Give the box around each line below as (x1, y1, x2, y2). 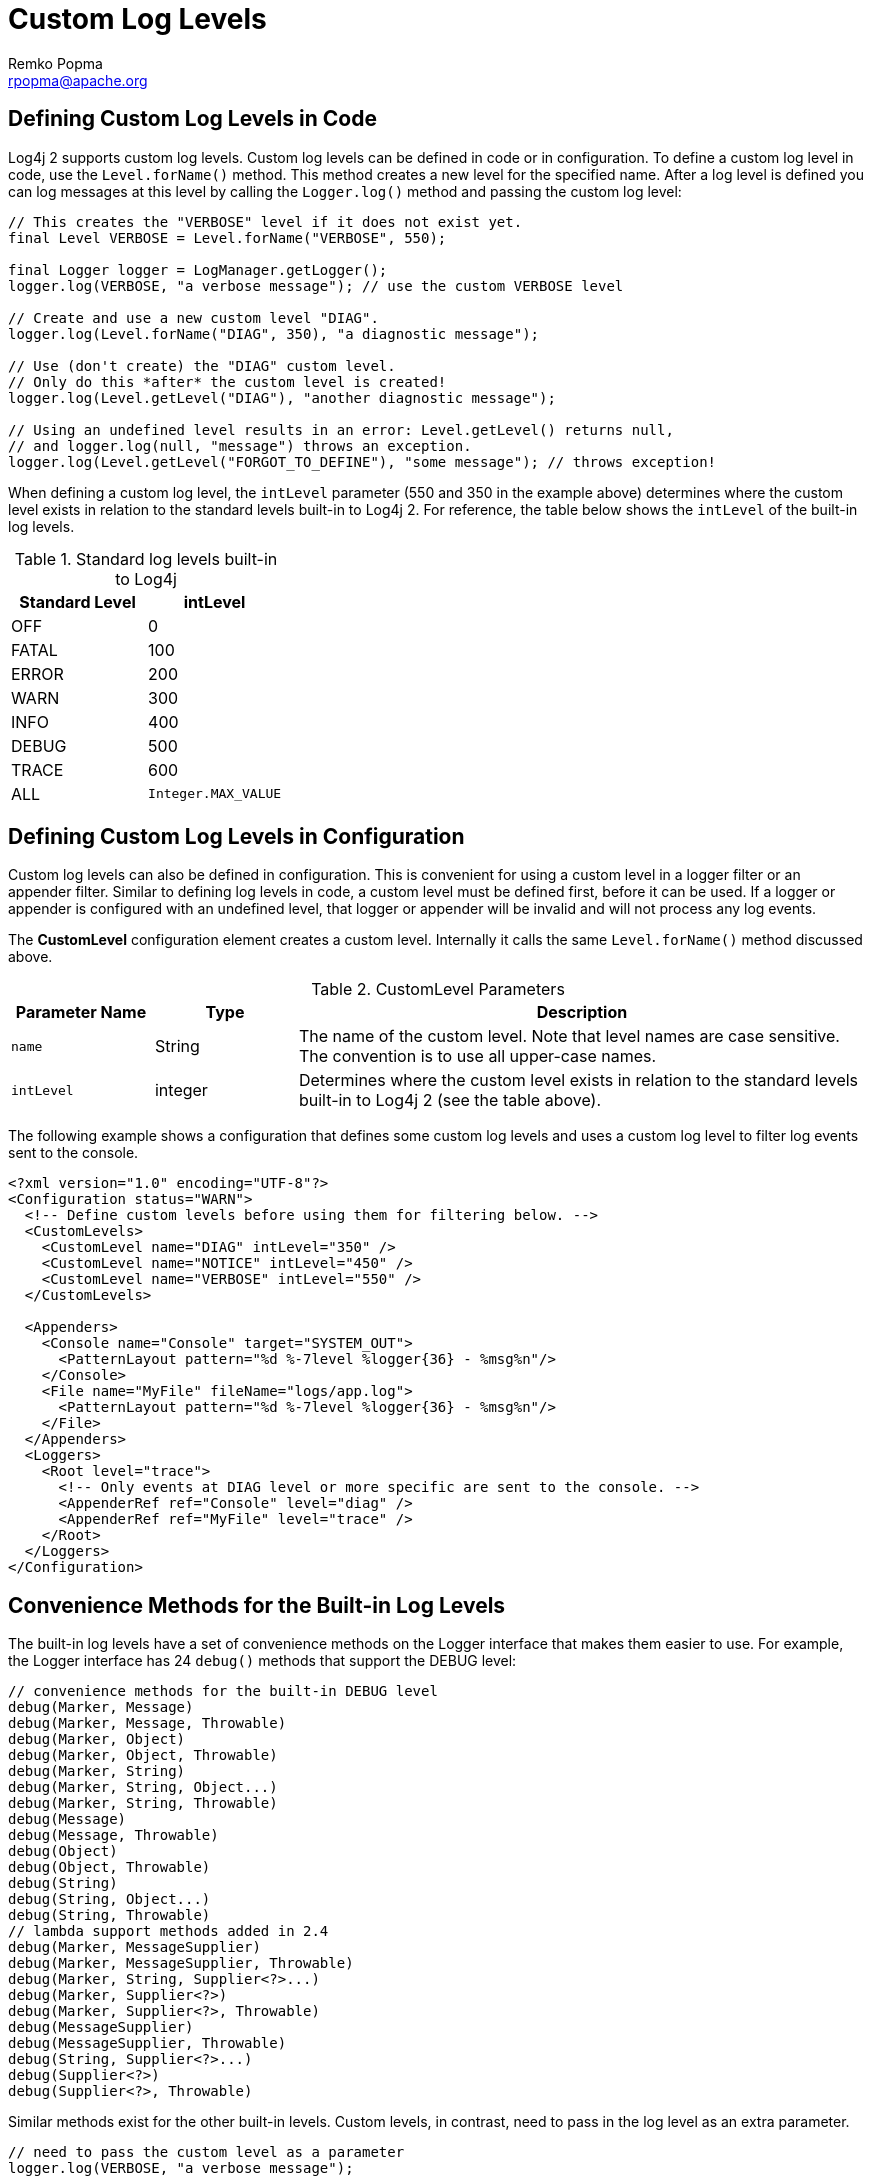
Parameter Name (15, 1002, 147, 1023)
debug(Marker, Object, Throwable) (8, 1747, 278, 1764)
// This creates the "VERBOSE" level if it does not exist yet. (8, 213, 523, 230)
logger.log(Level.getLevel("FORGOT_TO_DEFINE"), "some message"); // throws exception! (8, 453, 717, 470)
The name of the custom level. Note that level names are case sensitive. (298, 1026, 840, 1047)
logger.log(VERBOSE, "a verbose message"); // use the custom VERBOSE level (8, 277, 624, 294)
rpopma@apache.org (8, 71, 148, 89)
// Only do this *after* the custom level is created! (8, 373, 447, 390)
